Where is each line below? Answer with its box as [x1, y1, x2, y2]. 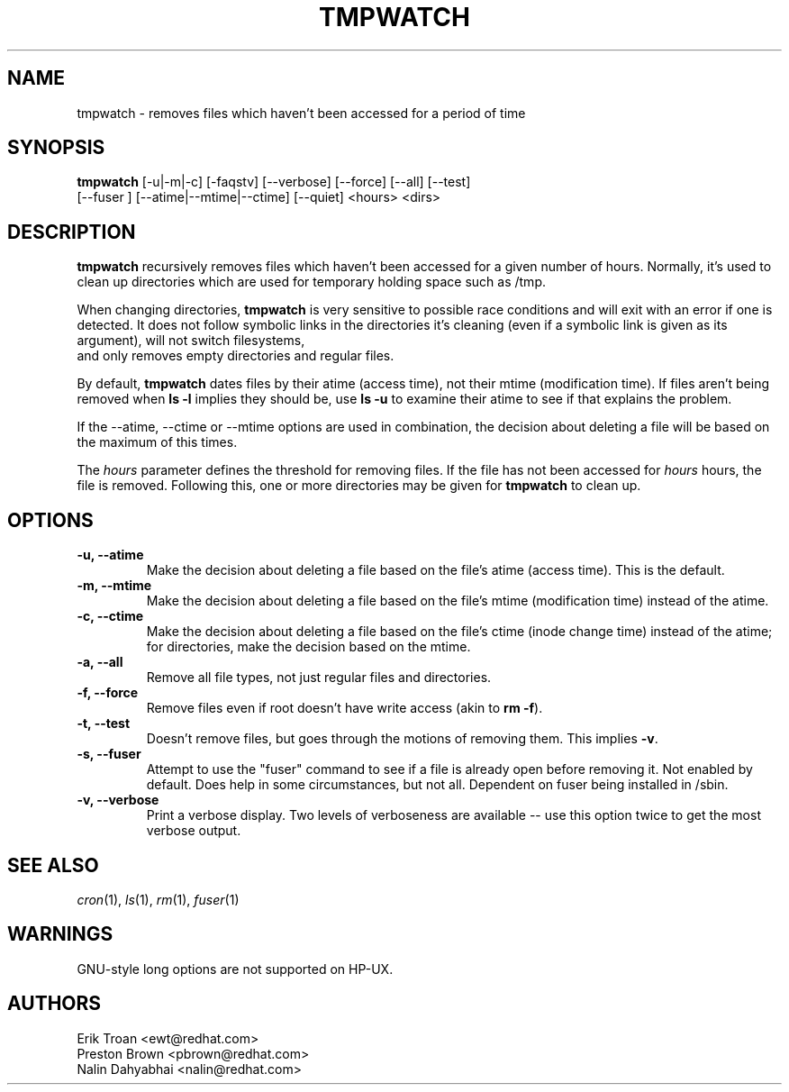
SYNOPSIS [7, 136, 105, 159]
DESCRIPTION [7, 220, 136, 243]
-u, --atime [77, 547, 144, 563]
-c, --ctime [77, 608, 144, 624]
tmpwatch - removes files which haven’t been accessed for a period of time [77, 105, 526, 121]
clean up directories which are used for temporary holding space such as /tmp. [77, 274, 546, 290]
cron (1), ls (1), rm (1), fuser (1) [77, 891, 240, 907]
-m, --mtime [77, 578, 152, 594]
